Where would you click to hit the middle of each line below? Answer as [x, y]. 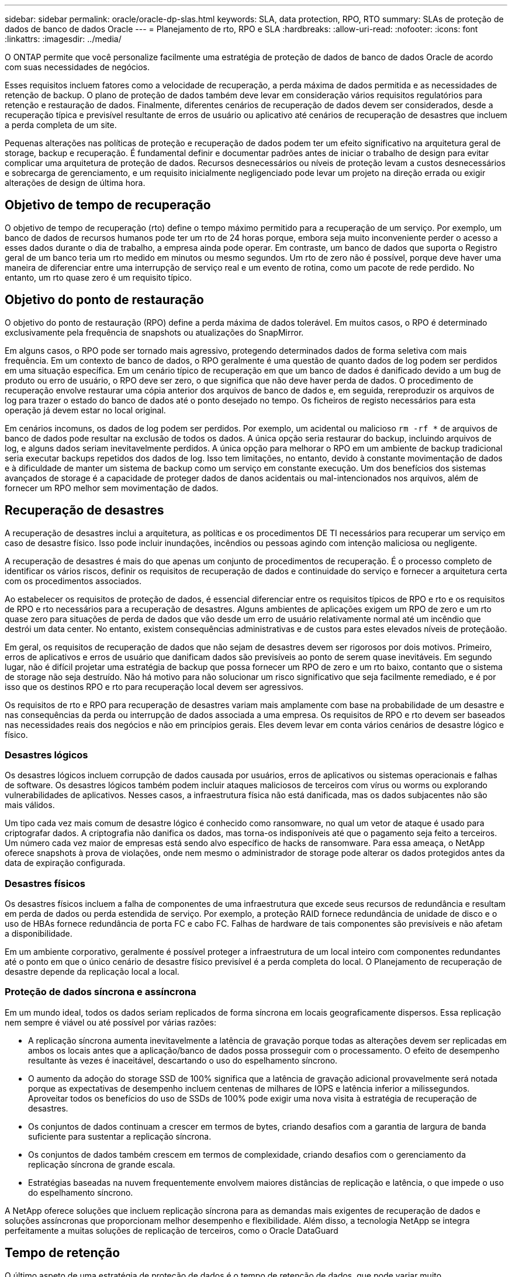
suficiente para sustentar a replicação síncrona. [120, 1136]
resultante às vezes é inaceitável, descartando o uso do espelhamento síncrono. [183, 1060]
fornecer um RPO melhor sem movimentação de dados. [112, 488]
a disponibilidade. [39, 934]
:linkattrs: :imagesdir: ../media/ [63, 39]
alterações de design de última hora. [75, 183]
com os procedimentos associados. [73, 581]
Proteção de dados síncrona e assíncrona [101, 992]
